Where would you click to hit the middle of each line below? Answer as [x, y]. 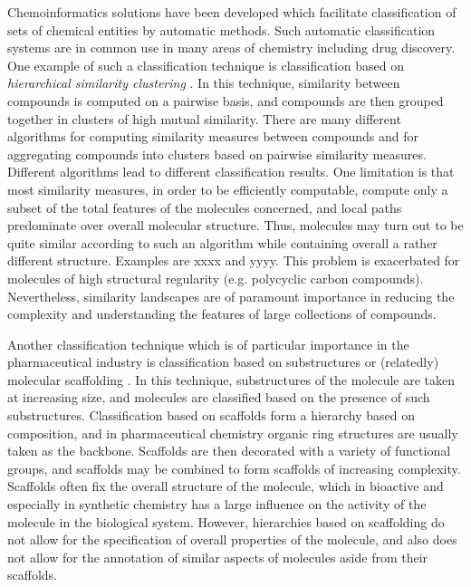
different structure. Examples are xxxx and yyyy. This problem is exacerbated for [234, 260]
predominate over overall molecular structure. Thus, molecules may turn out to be [235, 225]
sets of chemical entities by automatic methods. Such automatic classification [221, 29]
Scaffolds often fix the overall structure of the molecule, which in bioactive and [226, 486]
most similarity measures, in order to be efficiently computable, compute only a [228, 189]
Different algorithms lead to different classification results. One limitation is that [231, 172]
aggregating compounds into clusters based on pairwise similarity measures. [217, 154]
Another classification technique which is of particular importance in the [208, 344]
